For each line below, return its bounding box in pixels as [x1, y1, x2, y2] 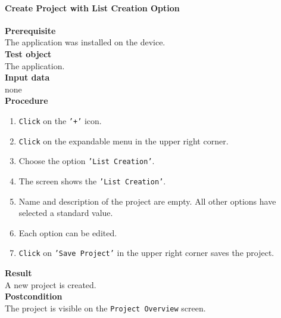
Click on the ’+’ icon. [18, 114, 102, 126]
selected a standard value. [18, 206, 113, 219]
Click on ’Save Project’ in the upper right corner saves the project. [18, 246, 274, 259]
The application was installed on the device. [5, 36, 166, 48]
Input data [5, 71, 50, 84]
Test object [5, 47, 52, 60]
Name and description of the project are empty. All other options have [18, 194, 276, 207]
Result [5, 267, 32, 279]
